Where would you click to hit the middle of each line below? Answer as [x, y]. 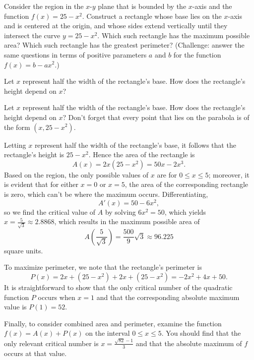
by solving [120, 211]
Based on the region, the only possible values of [76, 174]
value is [15, 307]
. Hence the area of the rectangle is [142, 154]
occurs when [57, 297]
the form [17, 127]
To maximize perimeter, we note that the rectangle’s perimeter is [103, 267]
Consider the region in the [44, 6]
